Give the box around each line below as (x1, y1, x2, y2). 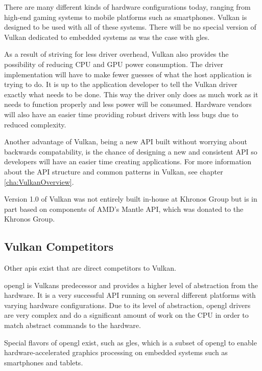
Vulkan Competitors (4, 238, 114, 254)
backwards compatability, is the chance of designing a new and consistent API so (4, 146, 257, 157)
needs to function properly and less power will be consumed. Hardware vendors (4, 99, 252, 110)
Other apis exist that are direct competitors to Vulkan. (4, 263, 176, 273)
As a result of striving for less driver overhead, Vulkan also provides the (4, 49, 229, 59)
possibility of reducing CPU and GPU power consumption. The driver (4, 58, 224, 69)
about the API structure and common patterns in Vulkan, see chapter (4, 166, 223, 177)
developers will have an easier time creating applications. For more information (4, 156, 252, 167)
